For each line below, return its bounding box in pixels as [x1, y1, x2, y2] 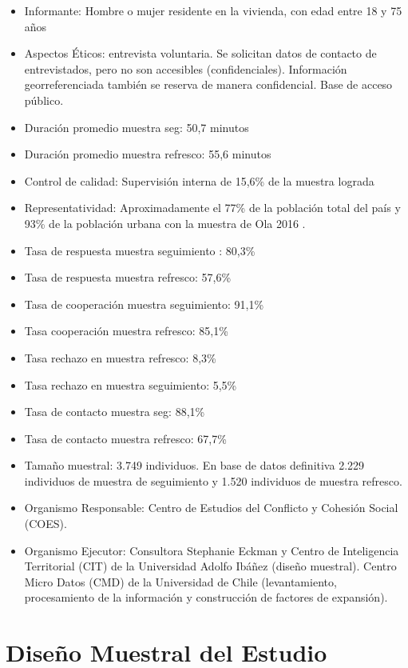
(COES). [24, 515, 67, 532]
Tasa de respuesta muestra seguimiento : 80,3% [24, 242, 255, 258]
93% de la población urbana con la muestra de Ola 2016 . [24, 214, 306, 231]
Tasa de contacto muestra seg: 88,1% [24, 403, 205, 420]
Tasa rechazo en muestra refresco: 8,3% [24, 349, 216, 366]
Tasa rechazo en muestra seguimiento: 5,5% [24, 376, 237, 393]
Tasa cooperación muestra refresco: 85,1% [24, 322, 228, 339]
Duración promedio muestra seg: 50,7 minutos [24, 118, 249, 135]
